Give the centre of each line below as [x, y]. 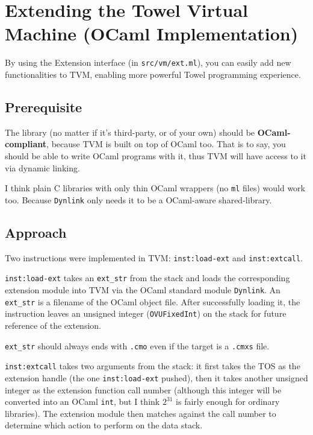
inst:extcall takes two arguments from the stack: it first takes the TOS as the [153, 366]
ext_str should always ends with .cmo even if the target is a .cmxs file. [137, 345]
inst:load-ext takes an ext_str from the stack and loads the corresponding [147, 278]
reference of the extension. [53, 325]
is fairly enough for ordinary [228, 402]
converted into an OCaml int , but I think [82, 402]
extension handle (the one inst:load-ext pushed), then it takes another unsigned [156, 377]
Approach [36, 232]
